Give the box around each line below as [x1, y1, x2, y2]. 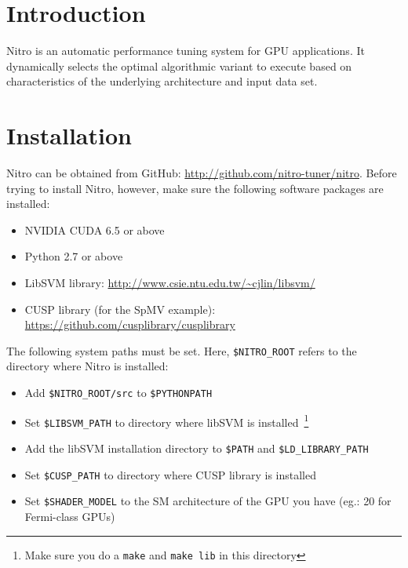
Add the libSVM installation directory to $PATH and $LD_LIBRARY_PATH [24, 440, 369, 456]
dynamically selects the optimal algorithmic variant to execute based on [6, 57, 352, 74]
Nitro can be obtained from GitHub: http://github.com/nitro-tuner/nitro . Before [6, 165, 397, 181]
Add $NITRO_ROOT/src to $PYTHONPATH [24, 384, 213, 401]
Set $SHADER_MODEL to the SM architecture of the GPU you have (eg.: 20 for [24, 493, 392, 509]
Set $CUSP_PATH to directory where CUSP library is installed [24, 466, 317, 482]
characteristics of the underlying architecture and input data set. [6, 73, 318, 89]
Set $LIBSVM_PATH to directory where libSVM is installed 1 [24, 411, 309, 430]
